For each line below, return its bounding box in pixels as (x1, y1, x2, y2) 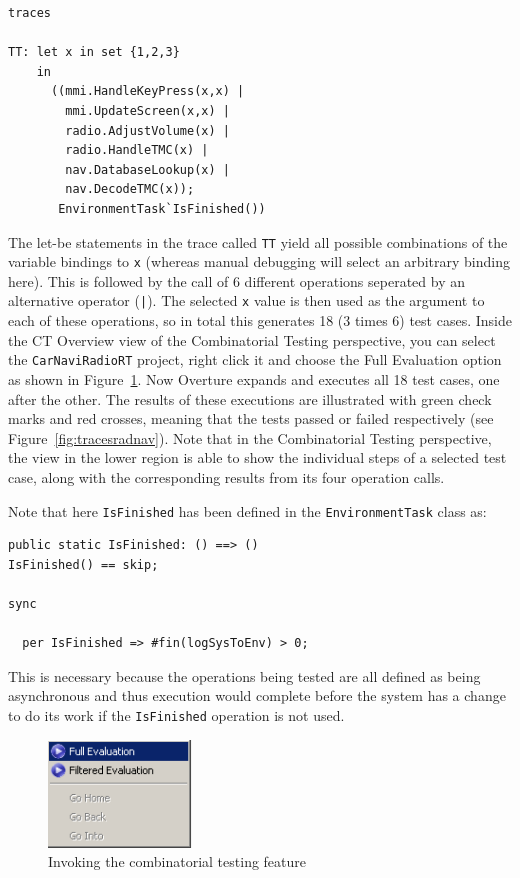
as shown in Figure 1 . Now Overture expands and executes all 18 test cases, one (8, 368, 500, 389)
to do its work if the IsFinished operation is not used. (8, 704, 345, 725)
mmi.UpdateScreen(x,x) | (65, 103, 230, 118)
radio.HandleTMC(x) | (65, 143, 209, 158)
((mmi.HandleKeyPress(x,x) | (50, 84, 245, 99)
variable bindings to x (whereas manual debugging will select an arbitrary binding (8, 251, 510, 272)
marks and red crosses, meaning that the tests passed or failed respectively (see (8, 408, 494, 429)
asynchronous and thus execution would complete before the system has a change (8, 685, 506, 706)
